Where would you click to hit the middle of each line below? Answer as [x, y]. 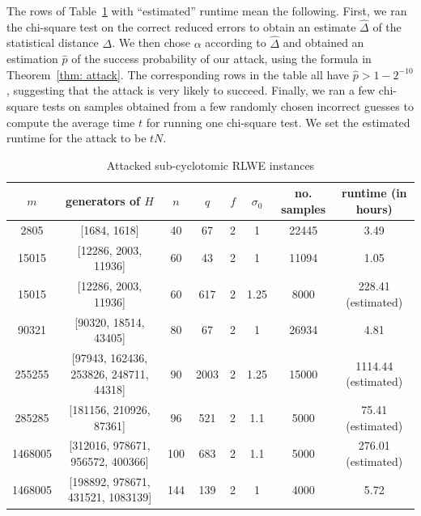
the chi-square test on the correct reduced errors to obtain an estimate [181, 26]
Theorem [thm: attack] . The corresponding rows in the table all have [178, 74]
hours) [374, 208]
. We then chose [151, 42]
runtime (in [374, 193]
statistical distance [53, 42]
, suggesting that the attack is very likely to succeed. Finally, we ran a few [191, 90]
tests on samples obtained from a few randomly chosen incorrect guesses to [228, 106]
